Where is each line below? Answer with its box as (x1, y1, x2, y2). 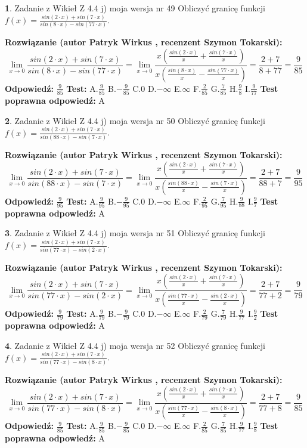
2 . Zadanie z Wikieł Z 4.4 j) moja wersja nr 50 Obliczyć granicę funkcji (5, 114, 265, 126)
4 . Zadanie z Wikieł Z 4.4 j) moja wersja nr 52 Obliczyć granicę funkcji (5, 339, 265, 351)
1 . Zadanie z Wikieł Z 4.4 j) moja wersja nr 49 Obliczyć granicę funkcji (5, 2, 265, 14)
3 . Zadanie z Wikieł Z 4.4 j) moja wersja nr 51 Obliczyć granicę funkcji (5, 227, 265, 239)
